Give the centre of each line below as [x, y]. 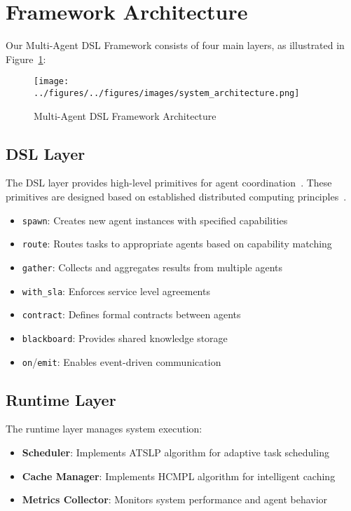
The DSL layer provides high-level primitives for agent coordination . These [169, 183]
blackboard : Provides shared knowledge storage [125, 338]
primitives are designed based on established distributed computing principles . [176, 197]
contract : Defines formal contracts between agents [131, 314]
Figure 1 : [26, 59]
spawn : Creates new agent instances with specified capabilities [155, 220]
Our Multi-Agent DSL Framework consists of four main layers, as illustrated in [175, 45]
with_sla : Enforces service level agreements [116, 291]
